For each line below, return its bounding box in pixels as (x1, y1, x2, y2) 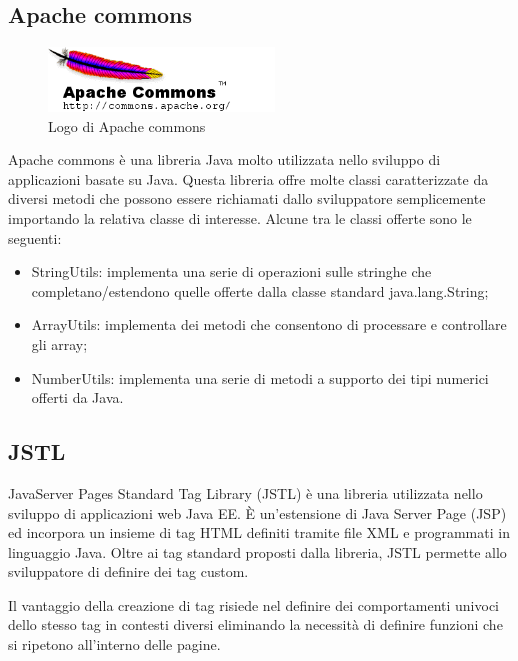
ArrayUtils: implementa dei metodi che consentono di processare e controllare (31, 314, 507, 335)
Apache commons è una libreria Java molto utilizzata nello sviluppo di (8, 149, 441, 170)
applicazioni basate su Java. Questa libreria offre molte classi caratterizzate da (8, 168, 489, 189)
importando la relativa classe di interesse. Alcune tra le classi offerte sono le (8, 207, 472, 228)
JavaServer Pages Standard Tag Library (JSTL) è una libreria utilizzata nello (8, 482, 483, 503)
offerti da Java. (31, 387, 124, 408)
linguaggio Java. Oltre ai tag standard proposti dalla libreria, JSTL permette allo (8, 541, 507, 562)
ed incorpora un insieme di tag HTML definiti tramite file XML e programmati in (8, 522, 510, 543)
